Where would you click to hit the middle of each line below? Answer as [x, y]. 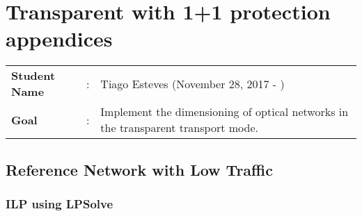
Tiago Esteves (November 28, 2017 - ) [192, 83]
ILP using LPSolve [60, 204]
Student [33, 76]
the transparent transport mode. [179, 128]
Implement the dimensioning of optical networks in [225, 112]
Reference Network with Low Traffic [139, 169]
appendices [59, 39]
